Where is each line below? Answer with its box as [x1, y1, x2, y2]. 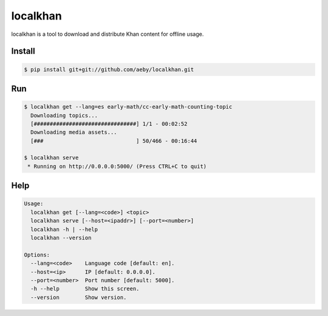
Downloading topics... [30, 112, 98, 118]
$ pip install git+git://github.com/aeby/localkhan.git [24, 66, 194, 73]
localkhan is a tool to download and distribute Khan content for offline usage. [11, 30, 204, 38]
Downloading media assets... [30, 129, 118, 136]
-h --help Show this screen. [30, 286, 140, 292]
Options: [24, 251, 50, 258]
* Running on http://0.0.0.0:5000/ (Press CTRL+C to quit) [27, 163, 207, 170]
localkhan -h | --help [30, 225, 98, 233]
